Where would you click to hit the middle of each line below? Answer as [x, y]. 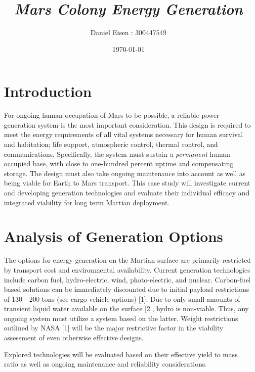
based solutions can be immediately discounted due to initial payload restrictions [127, 289]
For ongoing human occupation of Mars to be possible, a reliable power [112, 115]
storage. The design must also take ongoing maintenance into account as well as [125, 173]
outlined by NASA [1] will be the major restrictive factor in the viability [114, 328]
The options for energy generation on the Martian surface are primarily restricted [127, 260]
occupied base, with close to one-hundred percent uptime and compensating [119, 163]
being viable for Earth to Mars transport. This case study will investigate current [127, 183]
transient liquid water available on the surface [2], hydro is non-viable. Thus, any [127, 308]
